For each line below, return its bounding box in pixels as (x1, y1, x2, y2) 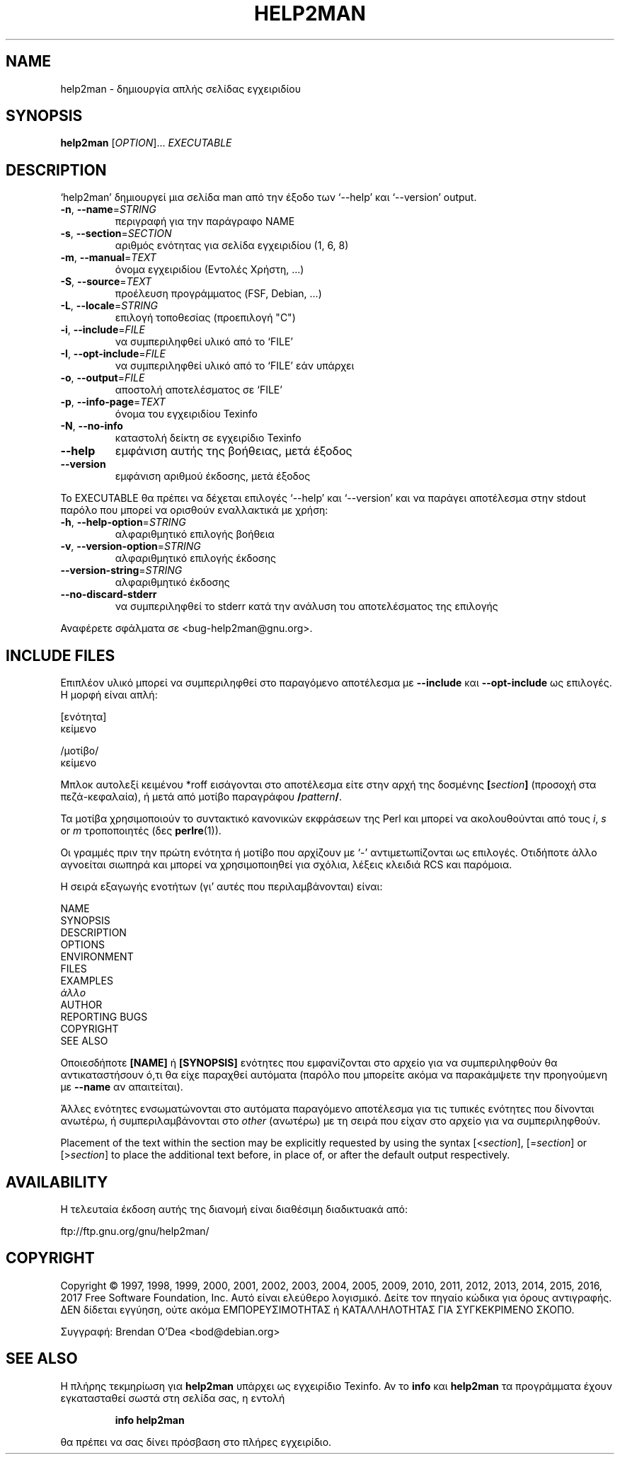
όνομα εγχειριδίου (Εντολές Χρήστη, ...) (115, 263, 304, 276)
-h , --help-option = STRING (60, 516, 186, 529)
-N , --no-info (60, 420, 123, 432)
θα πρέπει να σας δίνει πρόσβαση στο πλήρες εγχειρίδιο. (60, 1435, 332, 1448)
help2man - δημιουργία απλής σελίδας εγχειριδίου (60, 82, 302, 95)
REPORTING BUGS (60, 1011, 148, 1023)
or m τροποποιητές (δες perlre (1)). (60, 824, 222, 837)
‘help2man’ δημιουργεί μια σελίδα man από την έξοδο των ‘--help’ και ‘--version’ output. (60, 191, 477, 204)
